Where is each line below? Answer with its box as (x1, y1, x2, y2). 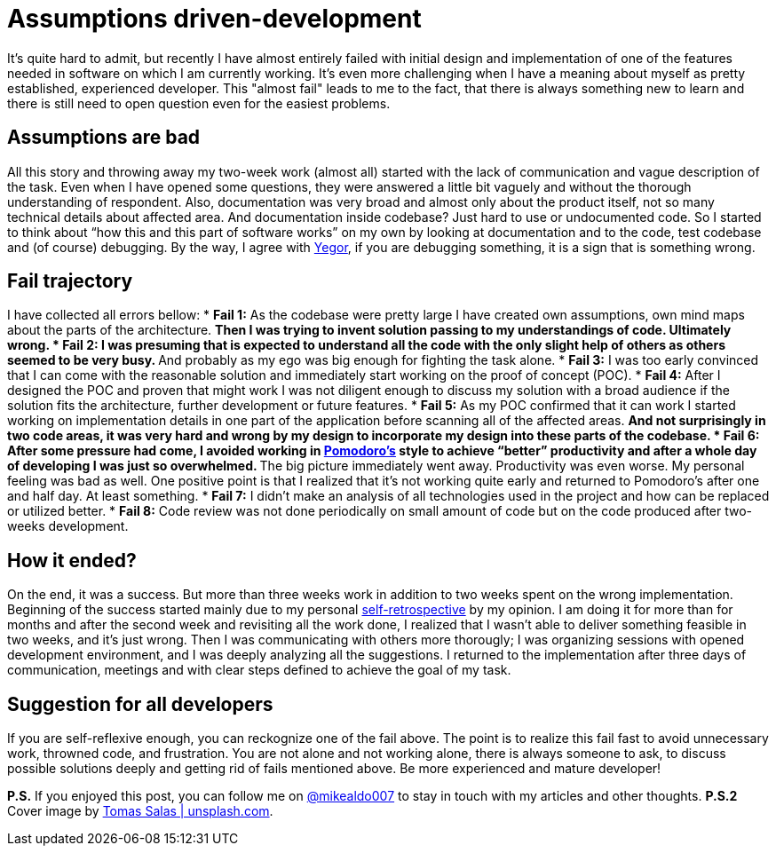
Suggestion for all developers (7, 692, 273, 715)
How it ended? (7, 549, 137, 572)
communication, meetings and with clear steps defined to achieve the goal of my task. (7, 662, 511, 678)
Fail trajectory (7, 270, 133, 293)
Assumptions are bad (7, 126, 201, 149)
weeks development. (7, 518, 129, 534)
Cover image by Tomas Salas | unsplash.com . (7, 803, 273, 819)
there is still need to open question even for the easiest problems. (7, 95, 391, 111)
